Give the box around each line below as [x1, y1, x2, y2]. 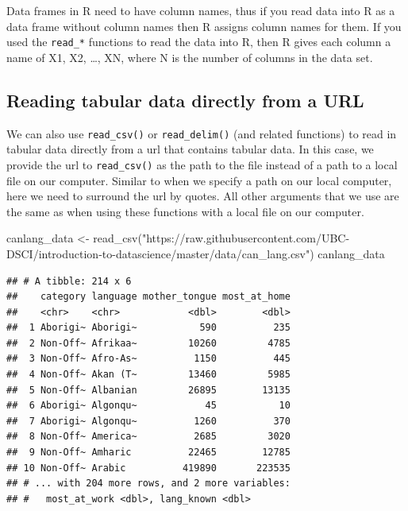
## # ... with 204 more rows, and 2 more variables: [6, 478, 291, 490]
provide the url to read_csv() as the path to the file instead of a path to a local [6, 156, 398, 172]
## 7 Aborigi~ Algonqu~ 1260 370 [6, 415, 291, 427]
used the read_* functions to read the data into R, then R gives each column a [6, 33, 391, 50]
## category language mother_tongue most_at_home [6, 291, 291, 303]
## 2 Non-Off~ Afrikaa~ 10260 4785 [6, 337, 291, 349]
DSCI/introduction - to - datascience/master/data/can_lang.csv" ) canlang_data [6, 245, 385, 261]
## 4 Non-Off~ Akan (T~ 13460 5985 [6, 369, 291, 381]
